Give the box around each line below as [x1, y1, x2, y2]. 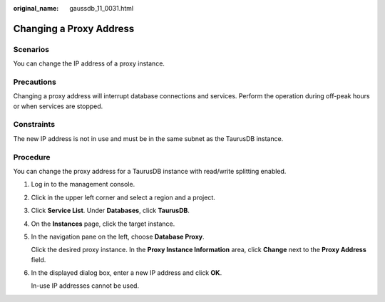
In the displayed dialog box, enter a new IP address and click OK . [31, 269, 222, 277]
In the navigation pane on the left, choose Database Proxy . [31, 232, 205, 241]
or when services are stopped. [13, 102, 103, 110]
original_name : [13, 4, 59, 12]
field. [31, 255, 46, 264]
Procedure [13, 152, 51, 162]
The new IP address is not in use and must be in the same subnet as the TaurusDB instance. [13, 134, 284, 142]
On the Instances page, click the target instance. [31, 219, 175, 228]
